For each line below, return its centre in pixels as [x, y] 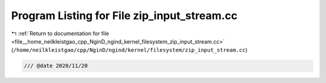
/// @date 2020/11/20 [56, 66]
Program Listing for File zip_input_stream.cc [124, 16]
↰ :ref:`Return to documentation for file [60, 33]
